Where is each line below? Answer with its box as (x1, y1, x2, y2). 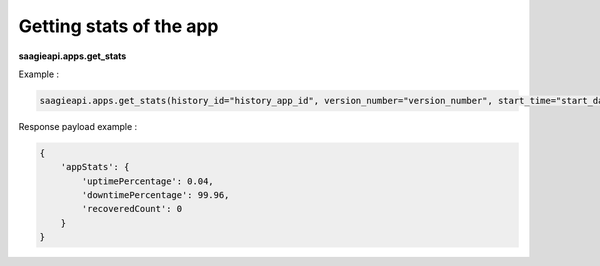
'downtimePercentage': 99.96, (81, 190, 230, 201)
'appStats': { (60, 161, 130, 173)
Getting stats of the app (18, 15, 219, 37)
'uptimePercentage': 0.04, (81, 175, 214, 187)
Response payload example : (18, 120, 138, 132)
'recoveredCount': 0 (81, 203, 183, 215)
